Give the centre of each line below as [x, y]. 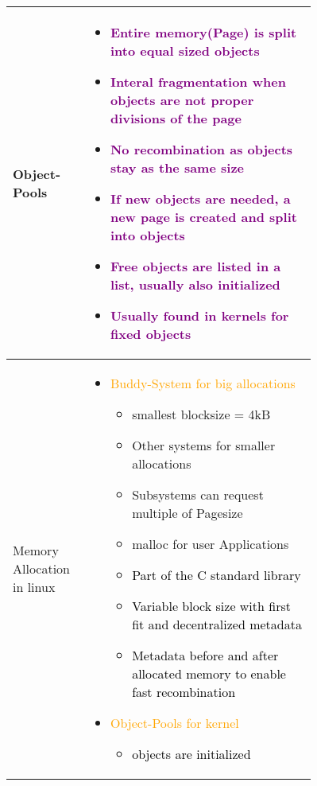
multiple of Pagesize [187, 513]
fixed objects [151, 334]
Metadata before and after [205, 655]
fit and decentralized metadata [217, 624]
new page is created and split [203, 217]
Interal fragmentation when [198, 82]
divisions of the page [176, 118]
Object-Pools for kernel [174, 723]
